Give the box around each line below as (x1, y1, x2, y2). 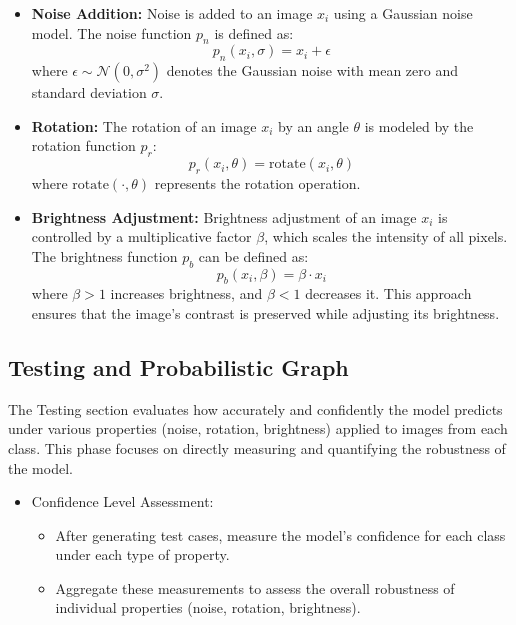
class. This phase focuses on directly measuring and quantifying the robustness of (8, 437, 506, 458)
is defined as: (214, 22, 294, 43)
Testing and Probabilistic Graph (8, 351, 349, 382)
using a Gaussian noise (333, 3, 473, 23)
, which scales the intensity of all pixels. (264, 226, 508, 247)
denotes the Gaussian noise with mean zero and (166, 60, 459, 81)
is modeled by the (364, 115, 474, 136)
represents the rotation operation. (154, 172, 361, 193)
